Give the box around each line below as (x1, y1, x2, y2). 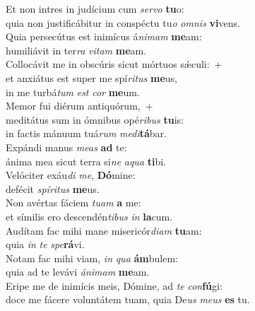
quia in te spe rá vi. (6, 237, 85, 252)
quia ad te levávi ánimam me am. (6, 264, 150, 279)
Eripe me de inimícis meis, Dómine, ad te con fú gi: (6, 278, 223, 293)
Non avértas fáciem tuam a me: (6, 195, 141, 210)
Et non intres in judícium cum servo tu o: (6, 1, 184, 16)
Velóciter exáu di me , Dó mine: (6, 168, 136, 182)
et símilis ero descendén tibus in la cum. (6, 209, 173, 223)
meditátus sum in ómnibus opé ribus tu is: (6, 112, 184, 127)
